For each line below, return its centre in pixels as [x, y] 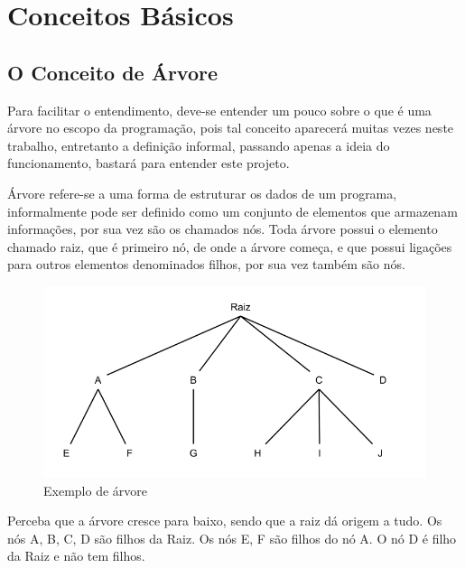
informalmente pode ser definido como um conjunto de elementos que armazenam [232, 211]
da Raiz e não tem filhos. [76, 556]
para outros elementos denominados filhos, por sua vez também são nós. [206, 264]
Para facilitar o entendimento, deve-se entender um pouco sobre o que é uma [219, 110]
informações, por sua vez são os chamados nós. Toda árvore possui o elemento [223, 229]
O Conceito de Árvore [113, 72]
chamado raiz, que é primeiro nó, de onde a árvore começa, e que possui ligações [230, 246]
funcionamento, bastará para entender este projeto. [149, 163]
